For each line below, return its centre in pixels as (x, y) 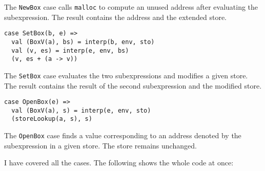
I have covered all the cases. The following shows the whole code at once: (119, 163)
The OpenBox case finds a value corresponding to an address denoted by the (123, 135)
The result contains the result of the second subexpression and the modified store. (133, 85)
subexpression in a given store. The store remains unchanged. (100, 145)
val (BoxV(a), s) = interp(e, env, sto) (81, 110)
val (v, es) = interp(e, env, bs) (70, 50)
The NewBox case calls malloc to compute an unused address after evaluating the (131, 7)
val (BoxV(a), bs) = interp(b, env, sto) (83, 42)
